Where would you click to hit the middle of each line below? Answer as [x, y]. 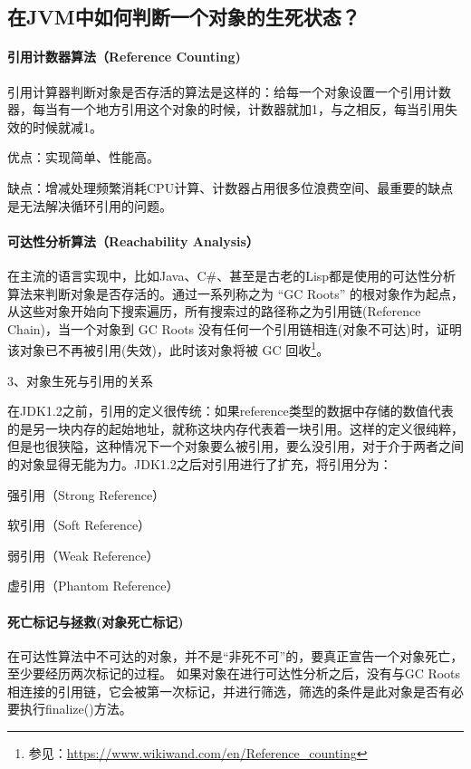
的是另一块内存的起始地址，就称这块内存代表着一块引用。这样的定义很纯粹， [235, 428]
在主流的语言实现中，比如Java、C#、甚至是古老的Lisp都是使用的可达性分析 [232, 275]
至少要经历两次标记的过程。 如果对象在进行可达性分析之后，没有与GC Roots [234, 673]
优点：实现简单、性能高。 [83, 157]
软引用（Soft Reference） [79, 525]
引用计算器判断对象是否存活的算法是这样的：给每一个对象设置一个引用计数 [229, 91]
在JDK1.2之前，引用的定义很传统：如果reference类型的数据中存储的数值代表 [231, 411]
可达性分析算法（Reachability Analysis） [133, 240]
